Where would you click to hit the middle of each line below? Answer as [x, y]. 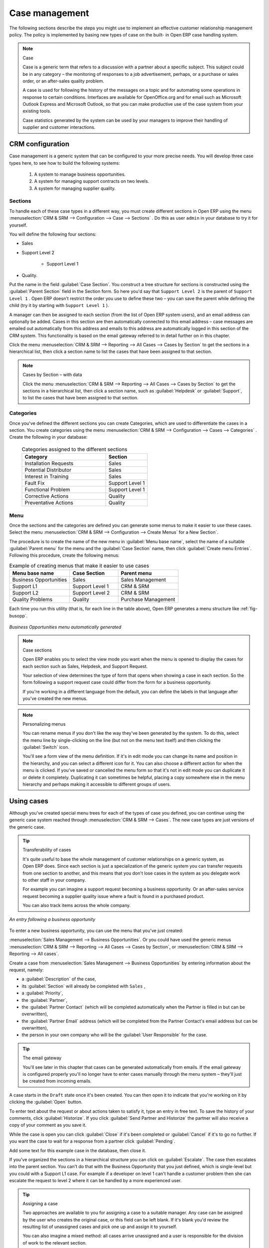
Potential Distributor [48, 470]
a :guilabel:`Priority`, [42, 993]
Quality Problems [32, 600]
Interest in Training [47, 477]
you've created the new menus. [55, 698]
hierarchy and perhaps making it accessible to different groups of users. [97, 784]
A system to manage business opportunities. [80, 174]
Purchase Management [148, 600]
